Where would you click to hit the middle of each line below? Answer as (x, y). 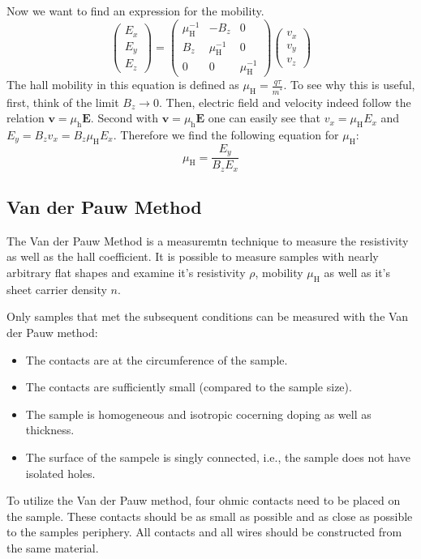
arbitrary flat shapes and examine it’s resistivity (126, 273)
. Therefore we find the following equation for (226, 134)
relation (26, 118)
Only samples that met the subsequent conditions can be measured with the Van (208, 316)
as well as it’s (357, 273)
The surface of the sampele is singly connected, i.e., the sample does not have (218, 457)
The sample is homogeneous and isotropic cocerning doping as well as (198, 414)
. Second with (125, 118)
